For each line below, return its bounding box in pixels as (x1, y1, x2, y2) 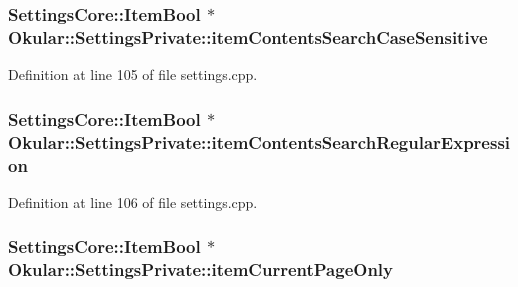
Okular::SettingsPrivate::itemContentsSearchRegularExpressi (8, 129, 511, 154)
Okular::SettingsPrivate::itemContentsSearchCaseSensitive (8, 24, 488, 49)
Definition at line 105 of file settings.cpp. (8, 64, 258, 85)
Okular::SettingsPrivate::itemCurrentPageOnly (8, 257, 393, 282)
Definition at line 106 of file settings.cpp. (8, 191, 258, 212)
